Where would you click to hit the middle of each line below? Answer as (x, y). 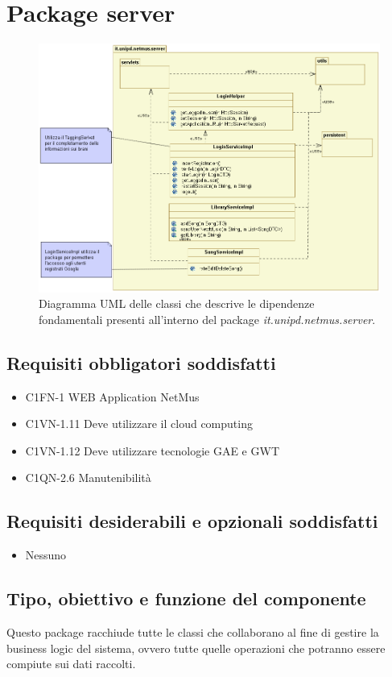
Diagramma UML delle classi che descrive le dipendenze (177, 303)
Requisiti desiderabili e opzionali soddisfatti (192, 521)
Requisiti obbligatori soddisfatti (141, 362)
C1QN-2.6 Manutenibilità (88, 478)
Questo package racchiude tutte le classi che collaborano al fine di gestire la (193, 632)
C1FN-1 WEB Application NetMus (112, 396)
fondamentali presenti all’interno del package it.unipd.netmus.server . (207, 319)
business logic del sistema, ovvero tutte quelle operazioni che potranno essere (196, 648)
